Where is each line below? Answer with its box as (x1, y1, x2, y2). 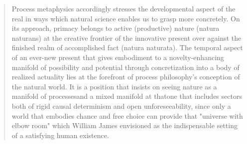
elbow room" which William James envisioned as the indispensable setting (11, 120, 238, 131)
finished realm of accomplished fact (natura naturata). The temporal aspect (11, 42, 243, 53)
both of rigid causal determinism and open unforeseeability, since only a (11, 100, 231, 111)
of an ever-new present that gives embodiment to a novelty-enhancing (11, 52, 224, 62)
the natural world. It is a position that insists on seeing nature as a (11, 81, 217, 91)
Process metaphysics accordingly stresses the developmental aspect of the (11, 3, 236, 13)
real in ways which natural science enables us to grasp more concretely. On (11, 13, 240, 23)
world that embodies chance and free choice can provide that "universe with (11, 110, 243, 121)
